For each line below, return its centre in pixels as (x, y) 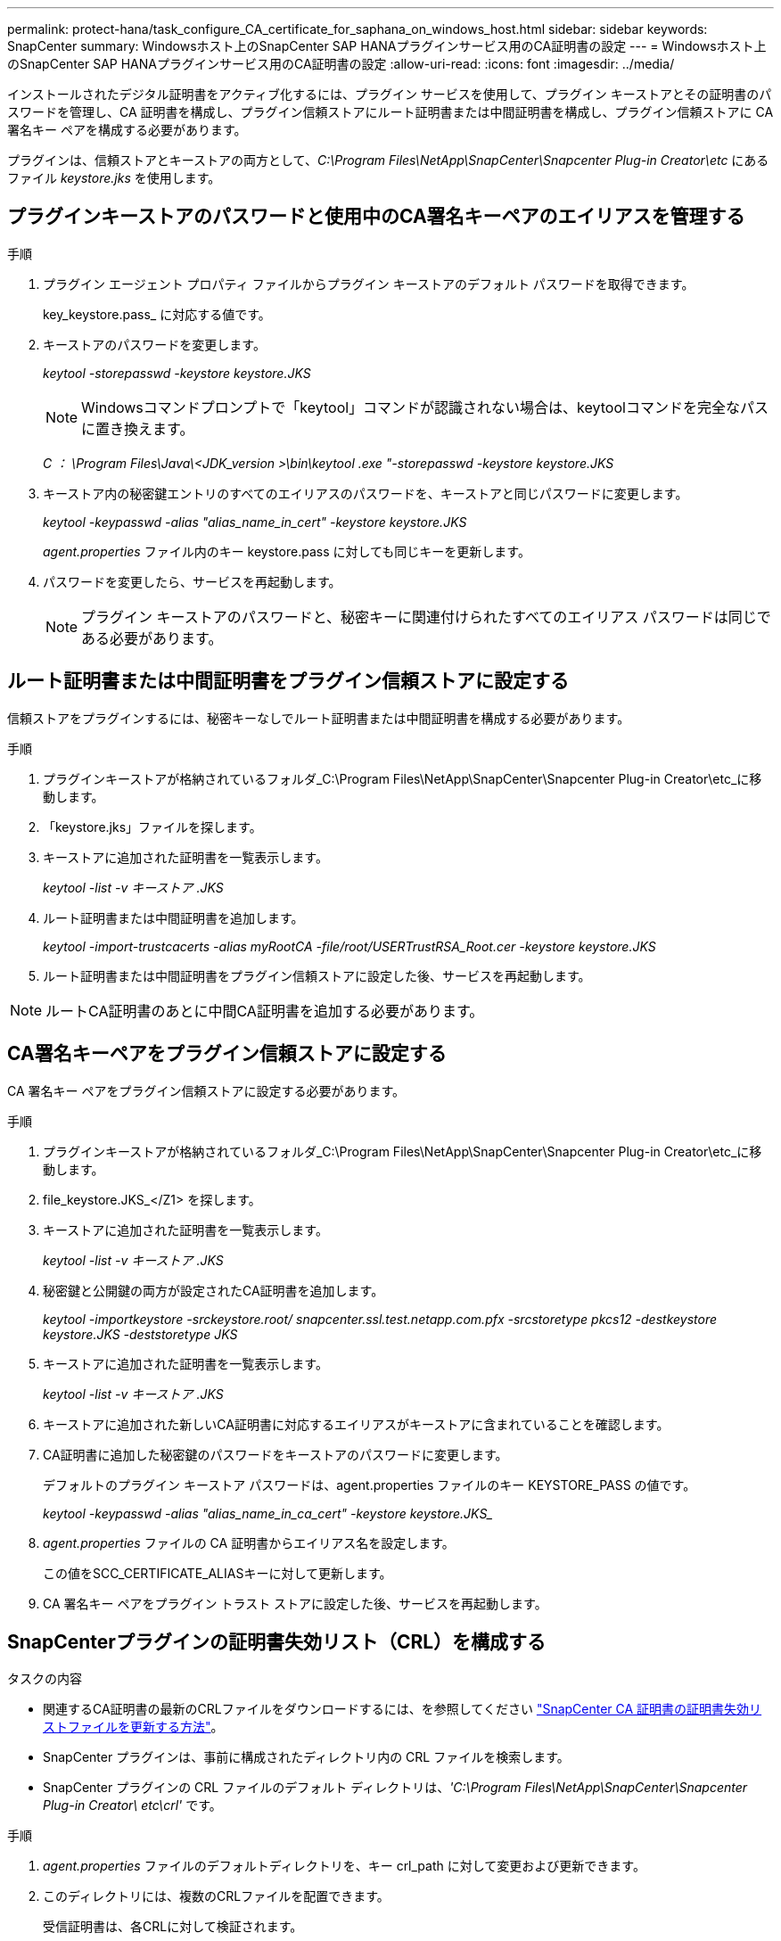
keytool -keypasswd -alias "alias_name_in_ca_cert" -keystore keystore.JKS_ (268, 1513)
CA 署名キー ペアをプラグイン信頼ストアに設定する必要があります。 (206, 1090)
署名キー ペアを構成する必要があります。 (127, 130)
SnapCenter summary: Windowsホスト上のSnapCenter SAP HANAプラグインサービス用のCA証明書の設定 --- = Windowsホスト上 (387, 46)
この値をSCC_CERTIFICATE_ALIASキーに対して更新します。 (218, 1573)
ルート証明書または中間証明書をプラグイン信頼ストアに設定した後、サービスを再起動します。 (317, 975)
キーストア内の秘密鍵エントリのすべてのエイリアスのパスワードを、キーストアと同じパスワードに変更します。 (366, 493)
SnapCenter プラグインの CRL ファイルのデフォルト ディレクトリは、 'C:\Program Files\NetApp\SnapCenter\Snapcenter (395, 1788)
